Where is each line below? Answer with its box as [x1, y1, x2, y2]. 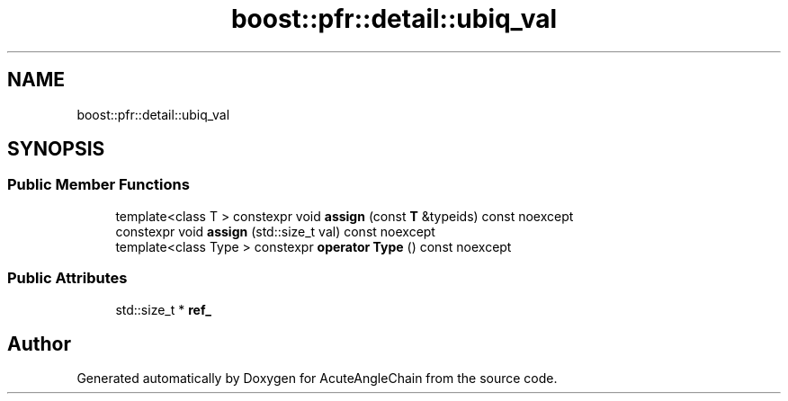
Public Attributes [7, 269, 128, 288]
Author [7, 332, 71, 355]
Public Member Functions [7, 175, 190, 194]
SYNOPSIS [7, 138, 105, 161]
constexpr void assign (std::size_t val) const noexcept [115, 223, 435, 239]
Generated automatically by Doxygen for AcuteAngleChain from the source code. [76, 370, 558, 387]
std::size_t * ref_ [115, 301, 211, 317]
